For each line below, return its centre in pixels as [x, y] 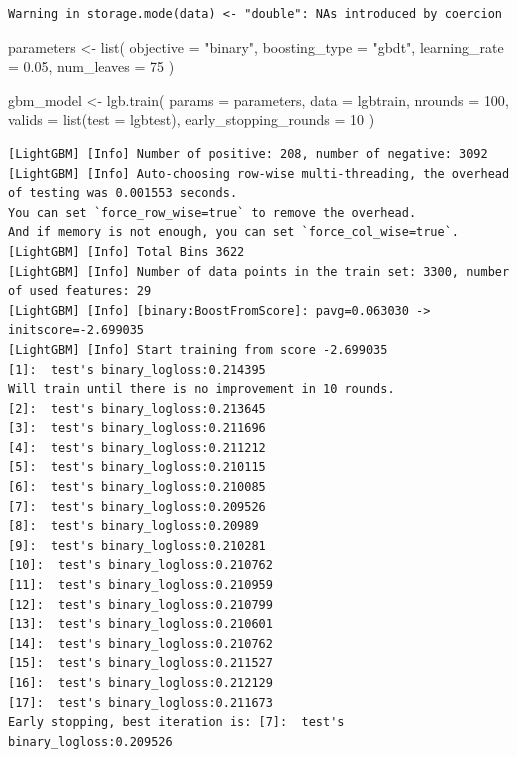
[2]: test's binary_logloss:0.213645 [137, 408]
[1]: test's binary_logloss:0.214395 [137, 369]
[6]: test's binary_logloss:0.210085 [137, 487]
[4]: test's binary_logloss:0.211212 [137, 447]
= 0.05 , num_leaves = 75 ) [91, 66]
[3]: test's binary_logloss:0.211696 [137, 428]
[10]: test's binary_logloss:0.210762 [140, 565]
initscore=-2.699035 [76, 330]
